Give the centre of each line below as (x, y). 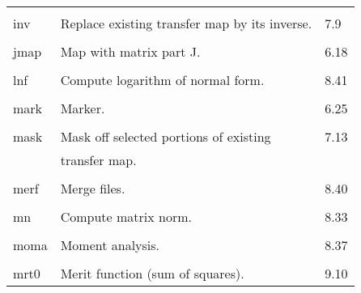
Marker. (83, 108)
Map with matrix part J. (130, 51)
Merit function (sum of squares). (152, 273)
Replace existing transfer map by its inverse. (186, 23)
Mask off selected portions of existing (166, 136)
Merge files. (93, 188)
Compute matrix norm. (126, 217)
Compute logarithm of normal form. (162, 80)
